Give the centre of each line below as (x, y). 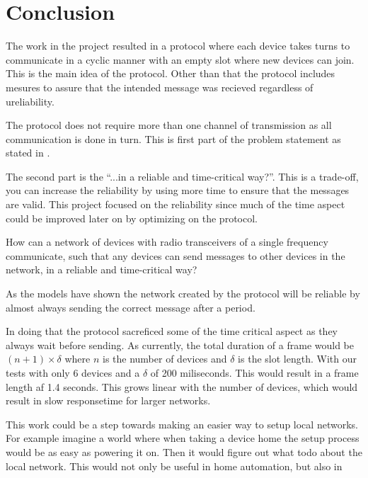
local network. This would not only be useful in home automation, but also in (174, 466)
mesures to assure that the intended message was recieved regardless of (160, 87)
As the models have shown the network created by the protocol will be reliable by (183, 294)
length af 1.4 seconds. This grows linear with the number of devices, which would (182, 386)
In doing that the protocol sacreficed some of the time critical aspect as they (172, 331)
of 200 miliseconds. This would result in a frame (254, 372)
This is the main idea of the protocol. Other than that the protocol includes (171, 73)
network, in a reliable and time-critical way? (102, 269)
